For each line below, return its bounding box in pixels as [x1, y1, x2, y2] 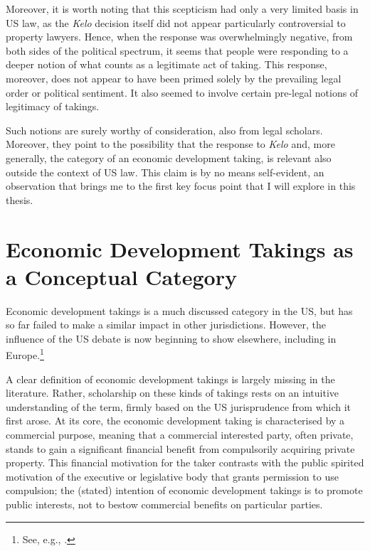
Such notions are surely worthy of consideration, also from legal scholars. [6, 122, 323, 137]
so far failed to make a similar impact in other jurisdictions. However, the [6, 317, 327, 332]
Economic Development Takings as [6, 234, 354, 263]
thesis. [6, 192, 33, 207]
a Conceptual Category [6, 262, 237, 291]
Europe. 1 [6, 346, 44, 363]
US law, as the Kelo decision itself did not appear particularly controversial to [6, 15, 346, 30]
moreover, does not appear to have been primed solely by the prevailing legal [6, 70, 342, 85]
